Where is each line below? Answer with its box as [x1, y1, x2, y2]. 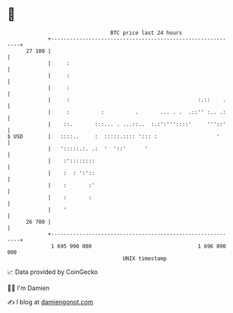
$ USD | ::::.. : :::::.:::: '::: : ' [7, 132, 220, 140]
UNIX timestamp [122, 254, 167, 262]
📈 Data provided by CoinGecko [7, 268, 98, 276]
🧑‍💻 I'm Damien [7, 284, 50, 292]
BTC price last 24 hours [110, 29, 183, 36]
